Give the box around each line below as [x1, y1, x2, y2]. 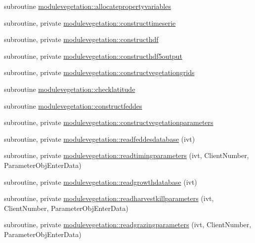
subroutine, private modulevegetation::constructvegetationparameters [4, 117, 213, 127]
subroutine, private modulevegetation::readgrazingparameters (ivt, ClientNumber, [4, 219, 252, 230]
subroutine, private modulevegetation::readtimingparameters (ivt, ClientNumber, [4, 150, 249, 161]
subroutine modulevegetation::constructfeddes [4, 100, 142, 111]
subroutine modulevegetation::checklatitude [4, 83, 135, 94]
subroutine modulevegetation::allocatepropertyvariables [4, 1, 171, 11]
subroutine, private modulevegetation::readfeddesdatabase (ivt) [4, 133, 195, 144]
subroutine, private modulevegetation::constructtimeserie [4, 17, 176, 28]
